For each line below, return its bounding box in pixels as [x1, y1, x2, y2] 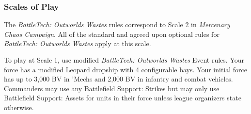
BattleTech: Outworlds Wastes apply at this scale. [4, 38, 151, 49]
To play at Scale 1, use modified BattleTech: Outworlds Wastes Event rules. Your [4, 55, 244, 65]
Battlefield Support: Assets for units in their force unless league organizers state [4, 93, 241, 103]
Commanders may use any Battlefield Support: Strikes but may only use [4, 83, 220, 93]
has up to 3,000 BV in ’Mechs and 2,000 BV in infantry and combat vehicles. [4, 74, 233, 84]
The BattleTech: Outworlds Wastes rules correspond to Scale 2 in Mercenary [4, 19, 230, 30]
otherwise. [4, 102, 34, 112]
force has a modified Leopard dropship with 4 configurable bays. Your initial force [4, 64, 247, 74]
